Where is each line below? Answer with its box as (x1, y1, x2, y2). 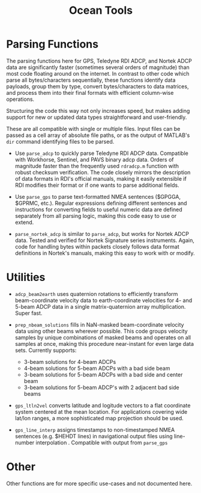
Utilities (6, 271, 46, 284)
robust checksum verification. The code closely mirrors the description (14, 169, 191, 176)
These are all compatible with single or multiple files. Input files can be (6, 125, 181, 132)
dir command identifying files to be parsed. (6, 138, 115, 145)
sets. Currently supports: (14, 346, 77, 354)
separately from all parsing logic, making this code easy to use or (14, 212, 177, 219)
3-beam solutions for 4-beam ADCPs (23, 358, 116, 365)
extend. (14, 219, 34, 226)
